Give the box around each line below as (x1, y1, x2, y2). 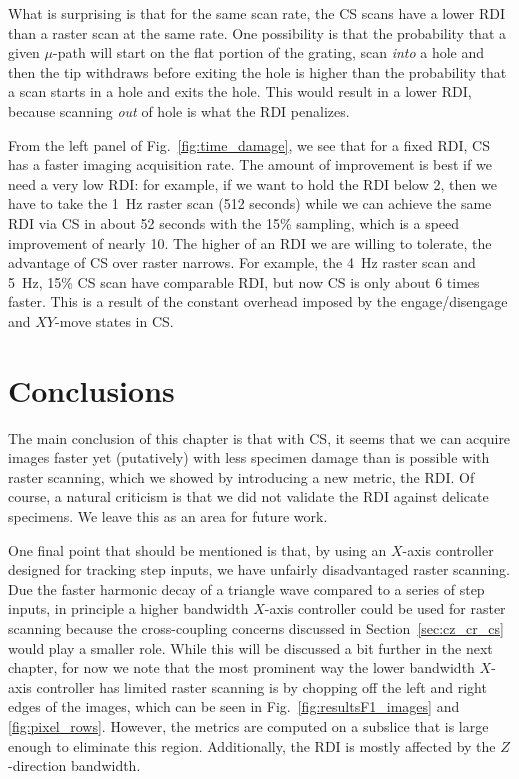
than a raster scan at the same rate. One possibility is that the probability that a (8, 22, 507, 43)
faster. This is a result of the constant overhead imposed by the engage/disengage (8, 291, 508, 312)
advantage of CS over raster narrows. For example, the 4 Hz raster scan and (8, 252, 476, 273)
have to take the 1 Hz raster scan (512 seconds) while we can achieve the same (8, 193, 492, 214)
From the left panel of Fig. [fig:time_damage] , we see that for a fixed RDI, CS (8, 134, 490, 155)
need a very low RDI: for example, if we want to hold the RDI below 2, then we (8, 173, 497, 194)
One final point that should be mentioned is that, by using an (8, 539, 387, 560)
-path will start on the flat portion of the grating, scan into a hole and (53, 42, 485, 63)
